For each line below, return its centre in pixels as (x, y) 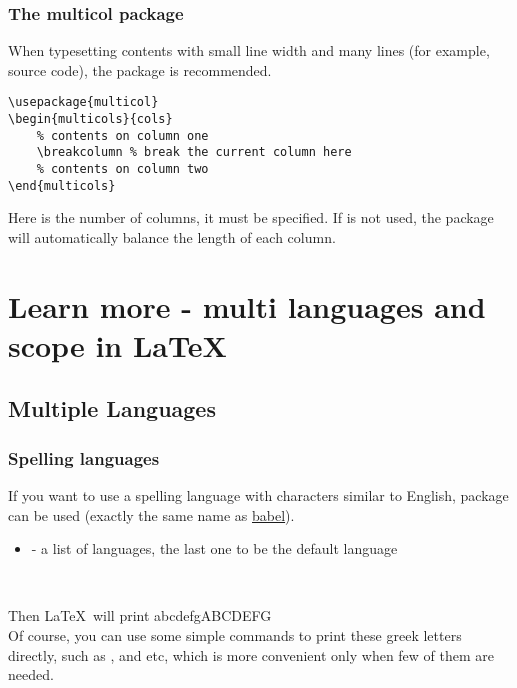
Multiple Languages (112, 408)
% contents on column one (122, 135)
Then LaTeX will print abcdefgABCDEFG (140, 615)
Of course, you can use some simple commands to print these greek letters (235, 635)
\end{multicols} (62, 185)
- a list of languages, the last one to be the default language (214, 548)
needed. (31, 674)
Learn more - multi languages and (247, 305)
